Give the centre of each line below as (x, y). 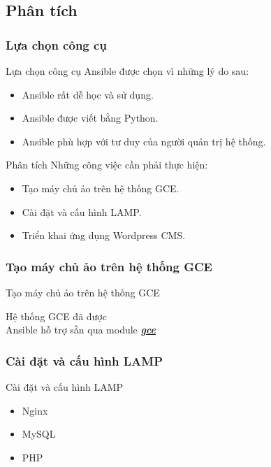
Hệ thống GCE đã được (56, 316)
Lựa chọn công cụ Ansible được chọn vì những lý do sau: (127, 71)
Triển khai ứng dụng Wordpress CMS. (104, 235)
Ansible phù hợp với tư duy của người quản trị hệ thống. (144, 141)
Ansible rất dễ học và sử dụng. (88, 94)
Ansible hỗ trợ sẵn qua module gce (81, 330)
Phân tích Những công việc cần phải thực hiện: (107, 165)
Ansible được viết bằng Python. (90, 118)
